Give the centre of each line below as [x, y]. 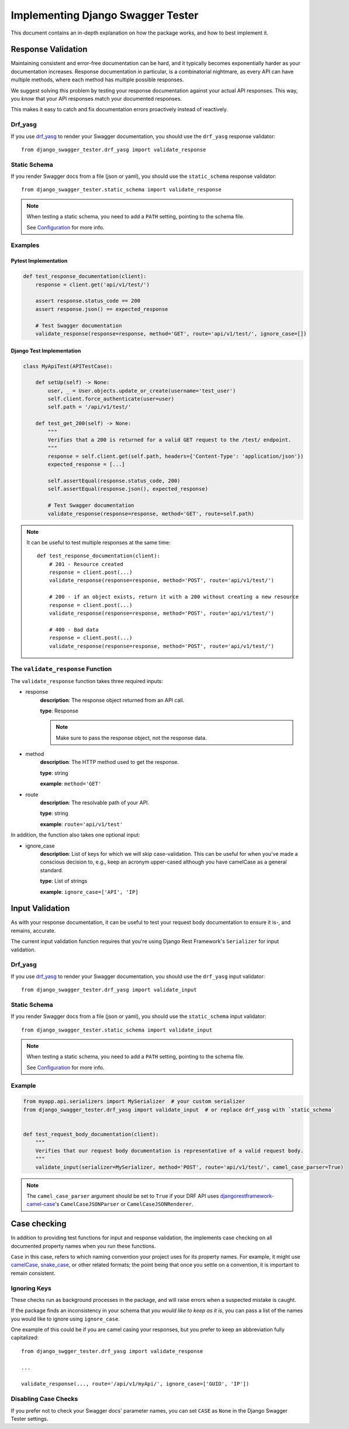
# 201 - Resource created [86, 564]
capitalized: [25, 1338]
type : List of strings [64, 881]
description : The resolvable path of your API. [95, 803]
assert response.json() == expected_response [102, 309]
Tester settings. [30, 1418]
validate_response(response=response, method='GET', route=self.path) [151, 513]
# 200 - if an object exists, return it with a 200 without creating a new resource [174, 597]
